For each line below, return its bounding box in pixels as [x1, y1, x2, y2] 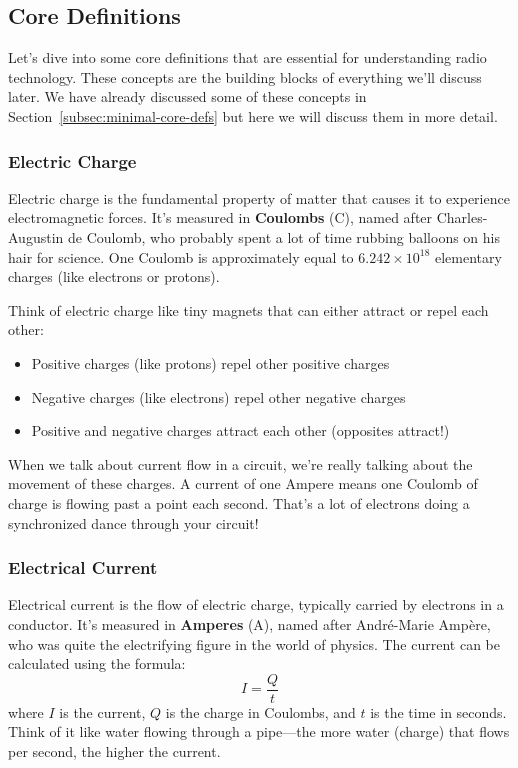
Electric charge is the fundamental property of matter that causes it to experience [8, 187, 510, 208]
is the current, [59, 701, 146, 722]
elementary [434, 246, 502, 267]
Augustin [8, 226, 64, 247]
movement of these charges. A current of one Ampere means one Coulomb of [8, 473, 478, 494]
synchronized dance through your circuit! [8, 512, 259, 533]
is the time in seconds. [370, 701, 507, 722]
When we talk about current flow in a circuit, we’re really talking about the [8, 453, 473, 474]
